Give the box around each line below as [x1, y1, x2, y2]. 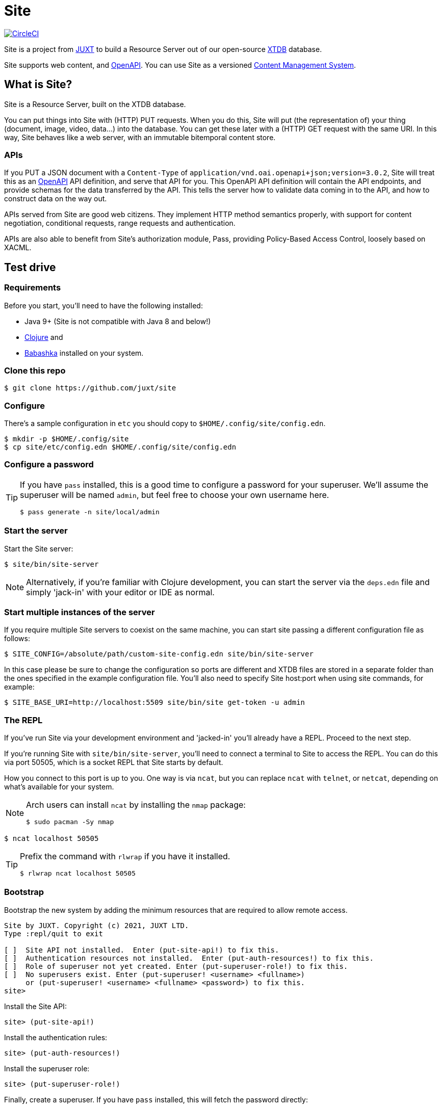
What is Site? [4, 78, 72, 91]
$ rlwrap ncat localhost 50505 [20, 869, 136, 878]
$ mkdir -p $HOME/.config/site [4, 435, 129, 443]
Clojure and [24, 332, 63, 341]
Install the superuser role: [4, 1064, 90, 1073]
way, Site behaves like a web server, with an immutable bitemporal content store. [4, 133, 276, 142]
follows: [4, 634, 30, 643]
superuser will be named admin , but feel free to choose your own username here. [20, 489, 329, 500]
